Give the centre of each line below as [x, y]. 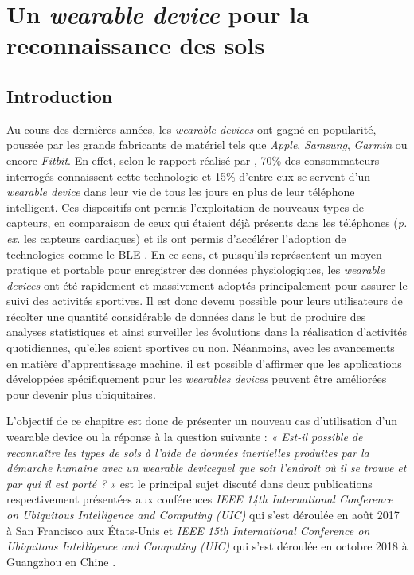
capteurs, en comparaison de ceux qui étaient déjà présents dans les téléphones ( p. [207, 223]
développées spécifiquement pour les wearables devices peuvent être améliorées [197, 379]
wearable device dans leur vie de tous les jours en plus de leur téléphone [181, 192]
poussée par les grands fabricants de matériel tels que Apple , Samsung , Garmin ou [207, 145]
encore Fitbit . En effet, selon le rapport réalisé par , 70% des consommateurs [193, 160]
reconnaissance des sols [136, 45]
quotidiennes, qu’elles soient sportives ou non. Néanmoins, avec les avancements [201, 348]
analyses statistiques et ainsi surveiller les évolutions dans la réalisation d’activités [207, 332]
